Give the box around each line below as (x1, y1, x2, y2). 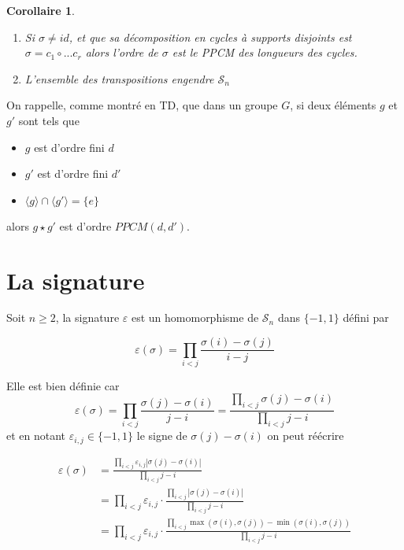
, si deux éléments (290, 97, 376, 113)
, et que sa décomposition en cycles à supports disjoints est (69, 28, 352, 45)
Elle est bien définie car (6, 377, 120, 393)
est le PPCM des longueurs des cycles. (172, 44, 358, 61)
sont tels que (18, 112, 80, 128)
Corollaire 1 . (6, 2, 75, 18)
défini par (343, 309, 389, 326)
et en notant (6, 427, 66, 444)
